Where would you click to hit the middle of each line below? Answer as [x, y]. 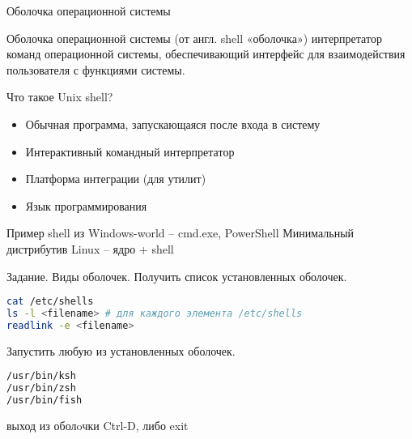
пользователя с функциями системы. [96, 69]
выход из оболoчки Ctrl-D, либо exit [98, 425]
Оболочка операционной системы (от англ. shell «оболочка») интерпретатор [194, 38]
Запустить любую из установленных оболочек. [121, 350]
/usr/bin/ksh [41, 376]
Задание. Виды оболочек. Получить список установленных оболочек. [177, 276]
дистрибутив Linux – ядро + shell [90, 248]
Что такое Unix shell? [60, 97]
